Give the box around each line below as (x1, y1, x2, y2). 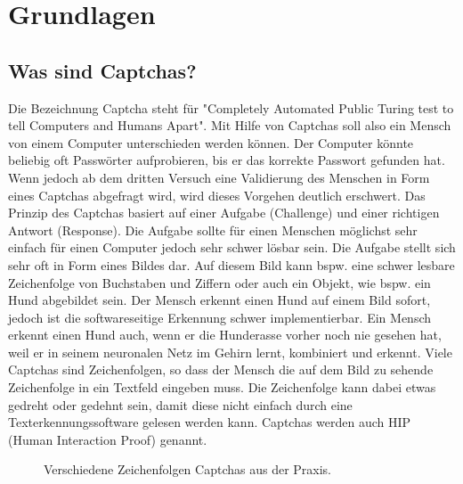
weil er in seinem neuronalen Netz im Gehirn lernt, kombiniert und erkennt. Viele (8, 342, 452, 361)
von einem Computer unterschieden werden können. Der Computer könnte (8, 133, 414, 152)
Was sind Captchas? (8, 56, 197, 84)
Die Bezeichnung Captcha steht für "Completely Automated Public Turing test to (8, 98, 454, 117)
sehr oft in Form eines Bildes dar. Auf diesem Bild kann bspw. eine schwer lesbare (8, 255, 455, 274)
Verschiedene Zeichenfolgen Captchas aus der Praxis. (44, 460, 331, 479)
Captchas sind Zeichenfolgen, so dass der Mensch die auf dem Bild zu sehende (8, 360, 434, 379)
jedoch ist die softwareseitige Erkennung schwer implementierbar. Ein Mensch (8, 308, 432, 326)
